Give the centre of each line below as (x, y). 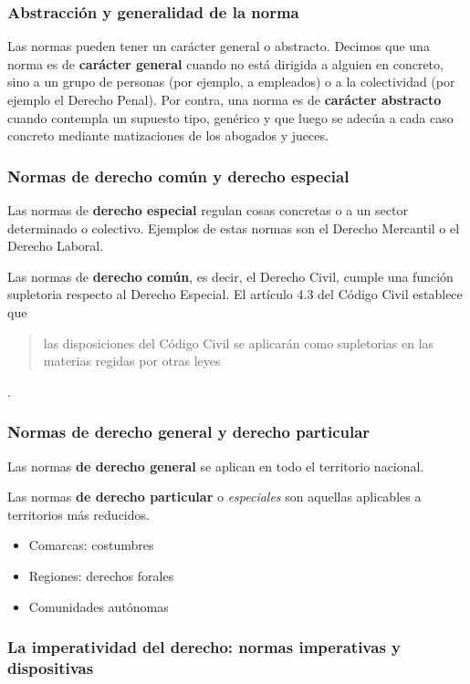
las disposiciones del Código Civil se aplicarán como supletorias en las (239, 342)
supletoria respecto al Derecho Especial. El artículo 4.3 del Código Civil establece (235, 294)
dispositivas (51, 667)
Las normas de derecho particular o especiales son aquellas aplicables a (214, 497)
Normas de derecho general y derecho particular (189, 432)
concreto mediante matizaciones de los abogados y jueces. (168, 135)
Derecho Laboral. (56, 246)
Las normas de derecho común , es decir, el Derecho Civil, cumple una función (230, 276)
